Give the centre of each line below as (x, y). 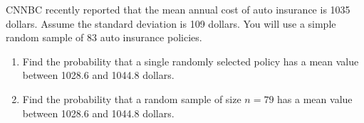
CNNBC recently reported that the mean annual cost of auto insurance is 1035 (178, 9)
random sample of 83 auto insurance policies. (104, 37)
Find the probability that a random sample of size (132, 98)
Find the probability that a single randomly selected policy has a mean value (191, 61)
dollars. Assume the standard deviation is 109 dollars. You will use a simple (171, 23)
